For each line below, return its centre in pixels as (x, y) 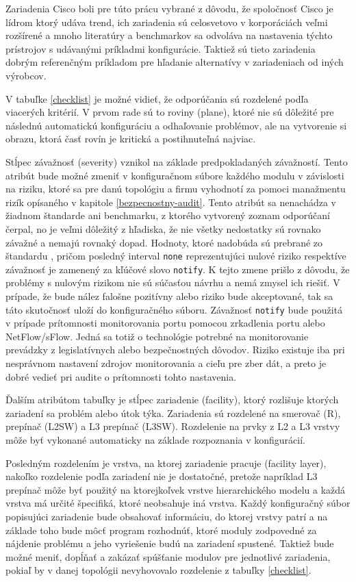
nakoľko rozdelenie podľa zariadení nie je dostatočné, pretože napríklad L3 (162, 476)
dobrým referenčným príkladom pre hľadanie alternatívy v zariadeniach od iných (175, 62)
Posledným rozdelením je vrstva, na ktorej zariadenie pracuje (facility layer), (166, 463)
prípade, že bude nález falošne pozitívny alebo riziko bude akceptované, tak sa (169, 296)
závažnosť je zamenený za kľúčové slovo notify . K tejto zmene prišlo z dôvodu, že (178, 269)
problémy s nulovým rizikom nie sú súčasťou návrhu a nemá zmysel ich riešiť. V (173, 282)
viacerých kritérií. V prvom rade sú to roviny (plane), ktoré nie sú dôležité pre (170, 112)
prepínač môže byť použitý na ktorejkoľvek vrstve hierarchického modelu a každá (176, 489)
